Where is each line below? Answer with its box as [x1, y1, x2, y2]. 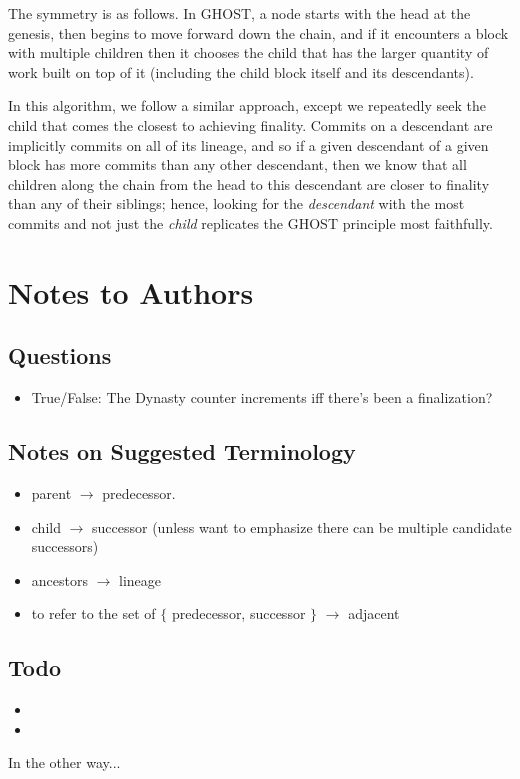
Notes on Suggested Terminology [8, 436, 356, 467]
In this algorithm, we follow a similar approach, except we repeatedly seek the [8, 95, 486, 116]
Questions [8, 340, 112, 371]
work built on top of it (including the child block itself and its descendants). [8, 61, 474, 82]
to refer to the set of [31, 603, 156, 624]
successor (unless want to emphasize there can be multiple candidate [92, 516, 512, 537]
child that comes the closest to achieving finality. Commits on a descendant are [8, 114, 493, 135]
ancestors [31, 569, 88, 590]
